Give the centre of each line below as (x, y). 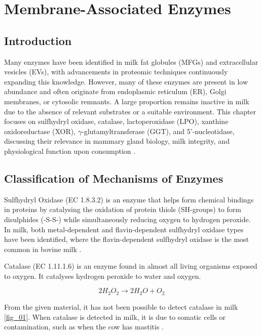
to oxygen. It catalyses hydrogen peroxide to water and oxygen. (103, 276)
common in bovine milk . (43, 249)
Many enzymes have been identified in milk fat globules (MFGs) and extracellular (131, 61)
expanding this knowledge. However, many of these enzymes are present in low (126, 81)
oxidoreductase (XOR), (40, 131)
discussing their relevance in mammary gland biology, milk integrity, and (117, 141)
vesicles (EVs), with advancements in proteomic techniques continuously (116, 72)
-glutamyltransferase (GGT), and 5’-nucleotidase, (158, 131)
